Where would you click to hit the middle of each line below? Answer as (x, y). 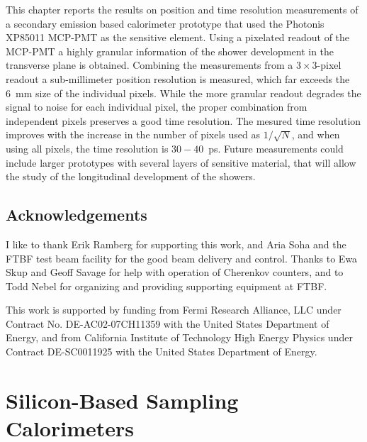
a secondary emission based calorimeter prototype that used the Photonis (165, 23)
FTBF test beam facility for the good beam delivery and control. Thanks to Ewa (182, 258)
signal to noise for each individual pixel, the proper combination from (157, 107)
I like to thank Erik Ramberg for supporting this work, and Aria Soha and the (176, 244)
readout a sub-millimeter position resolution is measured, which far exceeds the (178, 78)
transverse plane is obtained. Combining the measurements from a (149, 65)
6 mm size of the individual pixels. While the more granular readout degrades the (183, 93)
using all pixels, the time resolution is (87, 148)
